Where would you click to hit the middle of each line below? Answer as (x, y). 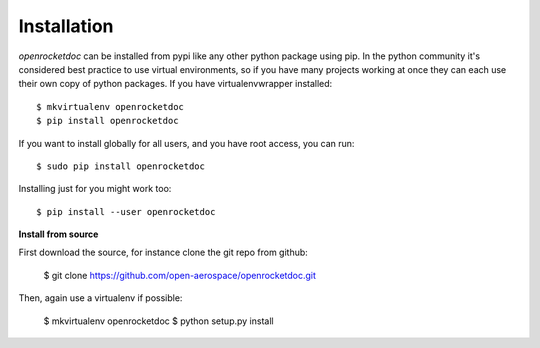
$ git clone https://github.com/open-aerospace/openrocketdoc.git (180, 275)
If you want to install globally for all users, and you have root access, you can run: (186, 143)
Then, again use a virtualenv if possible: (100, 298)
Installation (66, 26)
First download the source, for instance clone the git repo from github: (163, 252)
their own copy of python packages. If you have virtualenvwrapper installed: (175, 84)
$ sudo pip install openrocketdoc (120, 166)
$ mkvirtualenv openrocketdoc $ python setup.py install (158, 321)
